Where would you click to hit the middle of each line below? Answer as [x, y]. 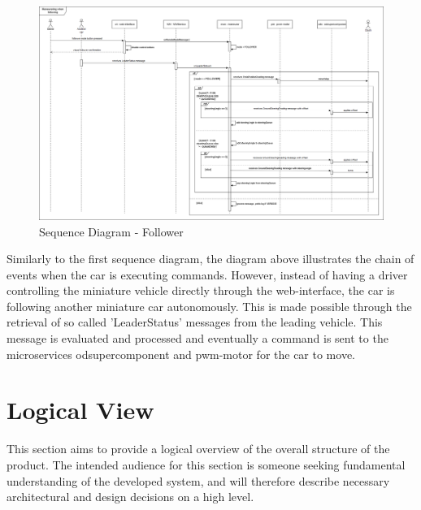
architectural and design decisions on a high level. [130, 497]
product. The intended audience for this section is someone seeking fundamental [206, 464]
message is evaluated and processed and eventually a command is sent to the [197, 338]
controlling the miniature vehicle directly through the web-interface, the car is [201, 290]
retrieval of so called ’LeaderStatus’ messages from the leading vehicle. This [195, 322]
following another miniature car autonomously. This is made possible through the [209, 306]
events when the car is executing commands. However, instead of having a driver [207, 274]
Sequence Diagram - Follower [111, 231]
